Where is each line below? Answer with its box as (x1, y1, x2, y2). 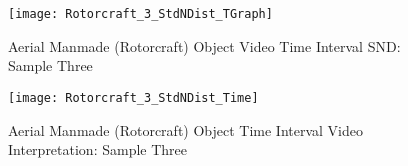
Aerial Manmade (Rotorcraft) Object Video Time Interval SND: (8, 35, 401, 56)
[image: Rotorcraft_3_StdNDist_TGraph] (8, 7, 273, 21)
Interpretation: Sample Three (8, 139, 188, 160)
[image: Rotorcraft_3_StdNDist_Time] (8, 90, 259, 105)
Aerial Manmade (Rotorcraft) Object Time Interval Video (8, 119, 364, 140)
